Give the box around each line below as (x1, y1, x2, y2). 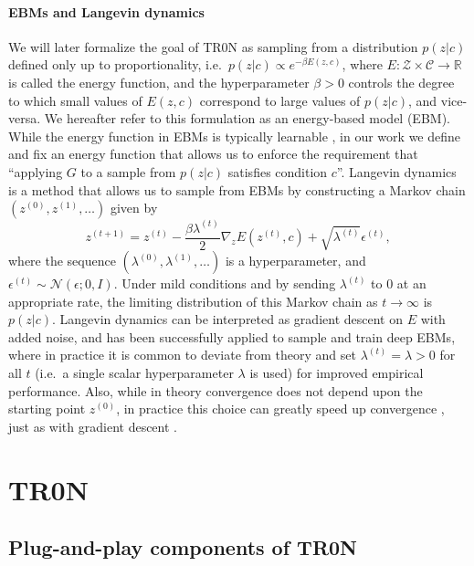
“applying (8, 162, 63, 181)
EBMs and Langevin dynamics (8, 2, 205, 21)
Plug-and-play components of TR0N (8, 533, 358, 561)
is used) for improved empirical (249, 362, 424, 382)
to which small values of (8, 90, 142, 110)
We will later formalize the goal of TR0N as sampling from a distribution (8, 37, 418, 56)
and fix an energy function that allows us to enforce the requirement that (8, 144, 418, 163)
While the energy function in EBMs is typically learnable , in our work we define (8, 126, 461, 145)
